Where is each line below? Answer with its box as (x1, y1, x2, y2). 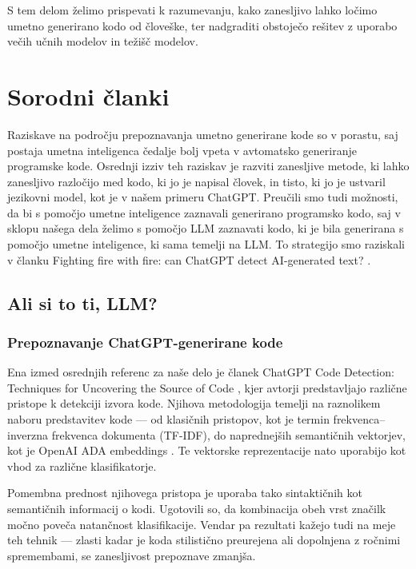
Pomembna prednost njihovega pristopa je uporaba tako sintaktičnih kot (7, 484, 362, 501)
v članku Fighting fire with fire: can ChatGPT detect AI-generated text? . (7, 251, 371, 268)
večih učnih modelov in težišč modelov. (7, 33, 198, 50)
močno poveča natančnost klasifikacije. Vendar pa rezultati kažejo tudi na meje (7, 515, 396, 532)
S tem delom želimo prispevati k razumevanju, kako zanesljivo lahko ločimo (7, 2, 378, 18)
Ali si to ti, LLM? (7, 290, 158, 315)
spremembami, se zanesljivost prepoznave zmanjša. (7, 547, 256, 563)
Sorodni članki (7, 79, 170, 112)
